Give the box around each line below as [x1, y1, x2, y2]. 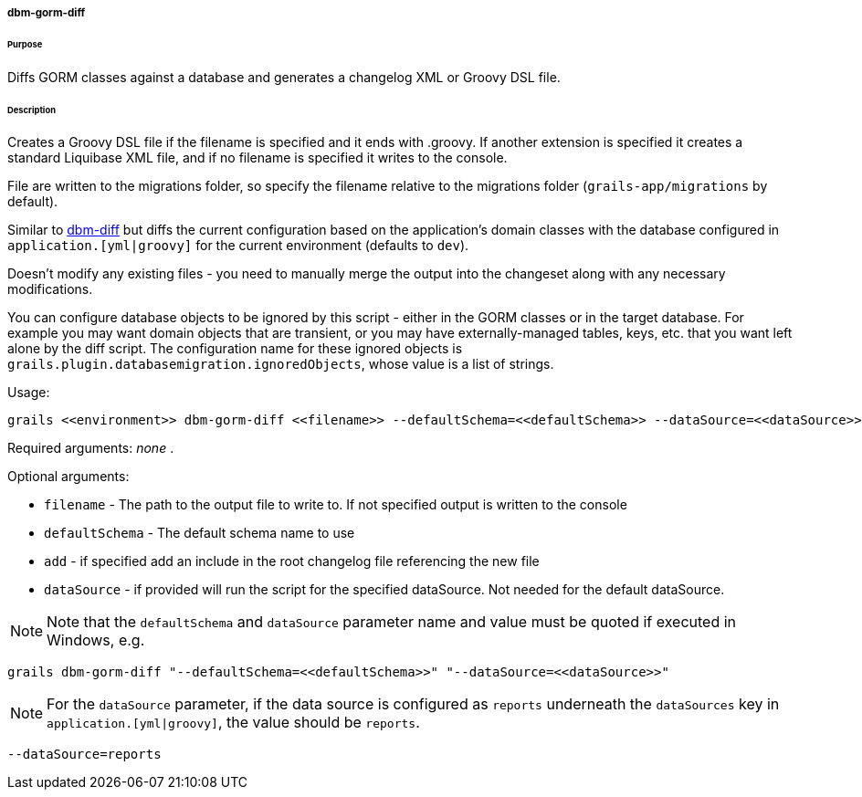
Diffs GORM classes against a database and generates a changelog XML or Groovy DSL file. [7, 68, 561, 85]
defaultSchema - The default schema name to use [44, 525, 355, 541]
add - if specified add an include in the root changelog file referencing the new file [44, 553, 540, 570]
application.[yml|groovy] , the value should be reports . [47, 713, 420, 732]
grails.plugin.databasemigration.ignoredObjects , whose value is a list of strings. [7, 356, 554, 372]
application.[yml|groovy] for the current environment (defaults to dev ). [7, 237, 469, 254]
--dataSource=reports [7, 747, 162, 762]
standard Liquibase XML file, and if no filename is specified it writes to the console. [7, 150, 508, 166]
